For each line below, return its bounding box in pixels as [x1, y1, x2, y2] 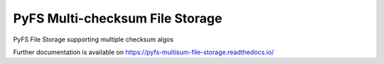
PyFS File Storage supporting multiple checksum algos [13, 35, 174, 44]
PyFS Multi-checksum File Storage [13, 11, 223, 26]
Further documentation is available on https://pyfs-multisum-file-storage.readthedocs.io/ [13, 48, 274, 56]
